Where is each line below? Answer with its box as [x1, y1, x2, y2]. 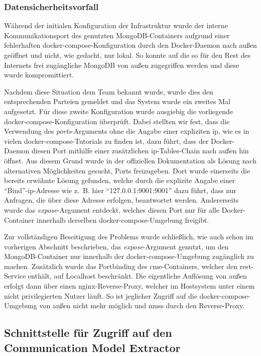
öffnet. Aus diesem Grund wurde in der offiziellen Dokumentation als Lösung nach [4, 155, 256, 165]
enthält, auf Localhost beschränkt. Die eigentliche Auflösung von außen [28, 271, 247, 281]
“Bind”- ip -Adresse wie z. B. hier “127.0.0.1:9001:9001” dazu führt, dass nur [4, 185, 236, 195]
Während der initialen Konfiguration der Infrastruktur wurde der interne [4, 20, 228, 31]
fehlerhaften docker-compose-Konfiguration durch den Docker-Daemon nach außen [4, 40, 257, 50]
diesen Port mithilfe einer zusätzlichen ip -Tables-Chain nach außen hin [32, 145, 249, 156]
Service [4, 271, 26, 281]
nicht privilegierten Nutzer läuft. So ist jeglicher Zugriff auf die [4, 290, 197, 301]
